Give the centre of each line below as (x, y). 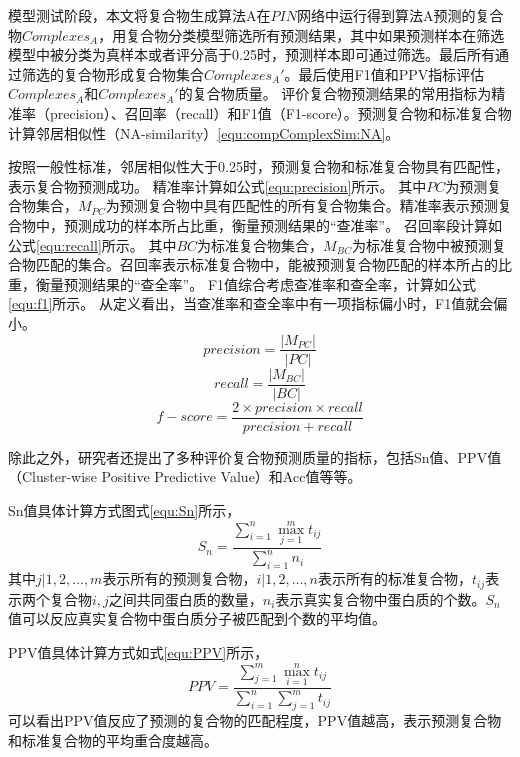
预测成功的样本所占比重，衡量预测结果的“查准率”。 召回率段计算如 (282, 224)
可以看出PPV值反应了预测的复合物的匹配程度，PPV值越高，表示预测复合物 (255, 719)
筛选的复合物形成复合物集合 (112, 73)
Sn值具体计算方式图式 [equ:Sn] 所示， (124, 509)
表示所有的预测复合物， (179, 578)
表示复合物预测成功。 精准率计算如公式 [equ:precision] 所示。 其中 (217, 185)
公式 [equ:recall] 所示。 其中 (92, 244)
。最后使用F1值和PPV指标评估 (384, 73)
